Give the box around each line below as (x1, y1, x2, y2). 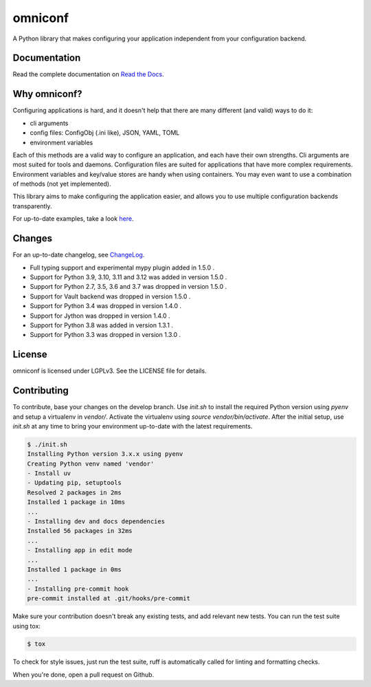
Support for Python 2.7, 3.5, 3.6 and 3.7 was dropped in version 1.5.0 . (30, 283, 227, 291)
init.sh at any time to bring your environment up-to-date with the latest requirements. (12, 422, 253, 430)
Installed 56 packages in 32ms (27, 527, 133, 535)
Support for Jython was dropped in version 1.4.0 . (30, 312, 170, 320)
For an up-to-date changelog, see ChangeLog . (12, 251, 145, 259)
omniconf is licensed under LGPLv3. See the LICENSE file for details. (12, 367, 207, 375)
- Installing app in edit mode (27, 547, 133, 554)
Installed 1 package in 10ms (27, 499, 126, 506)
